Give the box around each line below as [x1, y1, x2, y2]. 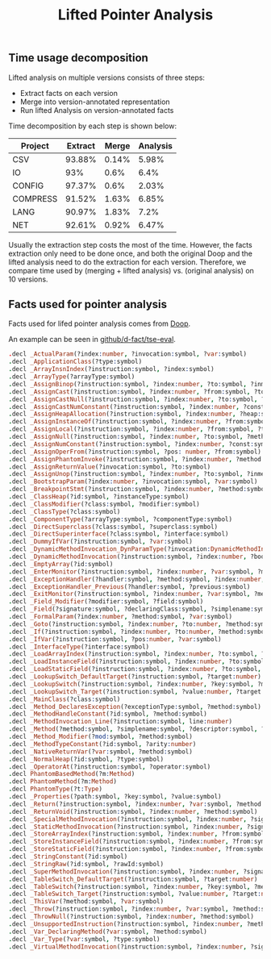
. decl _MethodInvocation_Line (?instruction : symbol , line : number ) [8, 718, 232, 726]
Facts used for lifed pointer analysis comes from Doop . [8, 319, 191, 328]
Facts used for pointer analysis [8, 298, 168, 311]
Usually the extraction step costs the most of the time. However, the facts [8, 240, 252, 249]
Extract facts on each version [19, 88, 119, 98]
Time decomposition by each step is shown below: [8, 121, 177, 131]
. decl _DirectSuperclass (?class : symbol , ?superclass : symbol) [8, 523, 219, 531]
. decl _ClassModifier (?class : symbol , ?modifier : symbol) [8, 500, 200, 508]
